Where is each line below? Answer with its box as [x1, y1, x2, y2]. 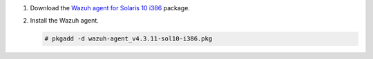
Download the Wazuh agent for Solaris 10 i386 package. [30, 4, 190, 12]
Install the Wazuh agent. [30, 16, 99, 25]
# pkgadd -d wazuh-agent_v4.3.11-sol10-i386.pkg [44, 35, 213, 43]
